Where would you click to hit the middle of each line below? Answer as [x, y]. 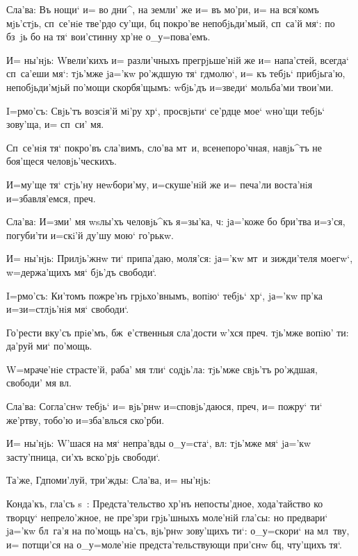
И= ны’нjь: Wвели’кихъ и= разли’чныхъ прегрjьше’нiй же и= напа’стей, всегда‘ [178, 59]
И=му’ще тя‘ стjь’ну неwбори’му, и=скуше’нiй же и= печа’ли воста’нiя [160, 184]
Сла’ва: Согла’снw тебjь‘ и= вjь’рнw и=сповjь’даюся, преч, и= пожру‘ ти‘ [164, 406]
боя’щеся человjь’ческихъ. [62, 161]
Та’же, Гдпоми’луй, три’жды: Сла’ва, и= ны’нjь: [109, 480]
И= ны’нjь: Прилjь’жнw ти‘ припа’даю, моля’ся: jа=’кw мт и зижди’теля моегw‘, [180, 258]
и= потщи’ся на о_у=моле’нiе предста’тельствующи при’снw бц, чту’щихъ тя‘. [174, 544]
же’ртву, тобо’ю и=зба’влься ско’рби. [86, 419]
